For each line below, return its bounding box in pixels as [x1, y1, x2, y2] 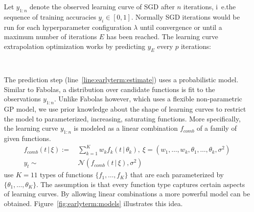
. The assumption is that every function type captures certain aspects [36, 179, 245, 189]
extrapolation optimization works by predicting [4, 41, 145, 51]
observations [4, 94, 41, 104]
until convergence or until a [139, 22, 222, 32]
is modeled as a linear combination [73, 123, 178, 133]
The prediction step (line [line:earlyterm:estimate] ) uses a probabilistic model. [4, 74, 238, 85]
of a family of [197, 123, 237, 133]
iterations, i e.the [183, 1, 236, 11]
